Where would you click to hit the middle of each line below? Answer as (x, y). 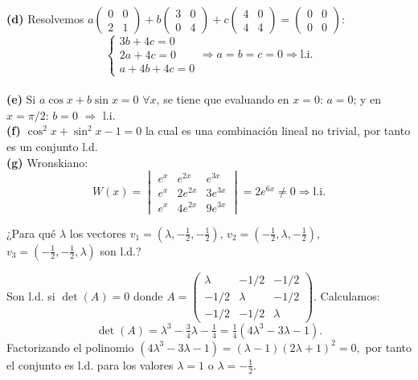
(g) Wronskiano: (47, 162)
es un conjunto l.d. (52, 146)
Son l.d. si (31, 295)
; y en (367, 99)
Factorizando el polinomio (70, 347)
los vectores (98, 233)
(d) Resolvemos (45, 18)
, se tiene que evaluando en (223, 99)
